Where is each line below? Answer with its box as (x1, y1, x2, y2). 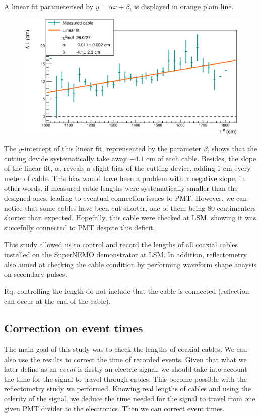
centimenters (217, 202, 256, 213)
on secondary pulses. (4, 269, 68, 279)
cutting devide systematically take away (4, 153, 127, 163)
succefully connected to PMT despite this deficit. (4, 222, 155, 232)
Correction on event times (4, 320, 143, 336)
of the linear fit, (4, 163, 53, 173)
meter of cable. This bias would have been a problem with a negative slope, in (4, 172, 245, 183)
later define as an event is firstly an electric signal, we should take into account (4, 364, 247, 374)
